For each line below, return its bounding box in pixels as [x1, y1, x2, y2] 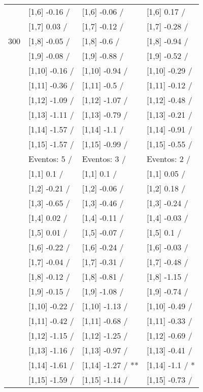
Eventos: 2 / [146, 153, 190, 165]
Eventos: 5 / [28, 153, 73, 165]
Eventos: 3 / [82, 153, 126, 165]
